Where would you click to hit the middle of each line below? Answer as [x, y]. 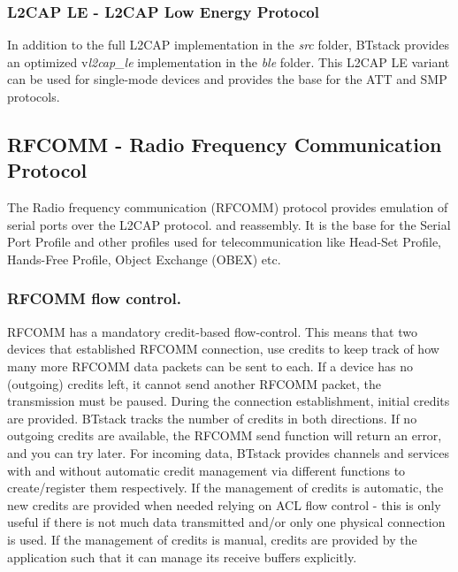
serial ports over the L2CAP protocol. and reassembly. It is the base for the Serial [229, 224]
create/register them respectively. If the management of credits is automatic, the [225, 488]
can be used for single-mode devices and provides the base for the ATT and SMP [227, 79]
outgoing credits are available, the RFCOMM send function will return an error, [225, 435]
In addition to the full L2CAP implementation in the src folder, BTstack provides [229, 45]
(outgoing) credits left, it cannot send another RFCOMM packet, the [194, 383]
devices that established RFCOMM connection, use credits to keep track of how [223, 349]
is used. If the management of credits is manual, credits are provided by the [212, 539]
